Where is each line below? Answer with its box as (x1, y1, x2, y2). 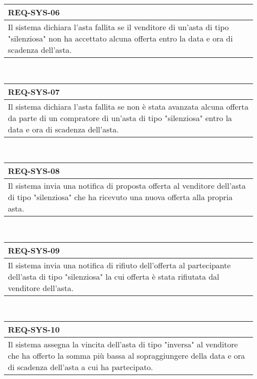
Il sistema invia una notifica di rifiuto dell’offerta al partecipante (8, 259, 231, 271)
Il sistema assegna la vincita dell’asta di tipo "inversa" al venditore (8, 338, 238, 350)
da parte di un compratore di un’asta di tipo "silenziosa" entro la (8, 112, 232, 124)
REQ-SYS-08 (8, 165, 60, 177)
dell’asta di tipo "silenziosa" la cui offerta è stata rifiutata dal (8, 270, 219, 282)
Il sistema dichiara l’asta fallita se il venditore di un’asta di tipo (8, 21, 229, 33)
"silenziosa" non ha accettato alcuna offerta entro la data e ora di (8, 33, 233, 44)
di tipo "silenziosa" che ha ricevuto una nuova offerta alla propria (8, 191, 233, 203)
